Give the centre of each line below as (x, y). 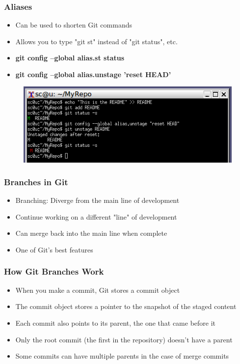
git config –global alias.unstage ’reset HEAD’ (93, 74)
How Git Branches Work (54, 271)
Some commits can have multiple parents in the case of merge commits (122, 356)
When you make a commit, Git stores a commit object (98, 290)
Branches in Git (36, 182)
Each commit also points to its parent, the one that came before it (116, 322)
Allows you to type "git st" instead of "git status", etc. (96, 41)
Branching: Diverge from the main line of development (97, 200)
